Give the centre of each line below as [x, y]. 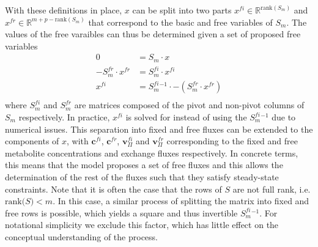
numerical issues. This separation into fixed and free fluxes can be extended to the [159, 129]
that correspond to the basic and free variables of [180, 22]
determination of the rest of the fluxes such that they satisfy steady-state [142, 176]
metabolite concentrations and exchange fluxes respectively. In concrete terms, [152, 153]
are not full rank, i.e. [272, 189]
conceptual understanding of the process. [81, 236]
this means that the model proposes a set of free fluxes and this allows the [144, 165]
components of [32, 141]
